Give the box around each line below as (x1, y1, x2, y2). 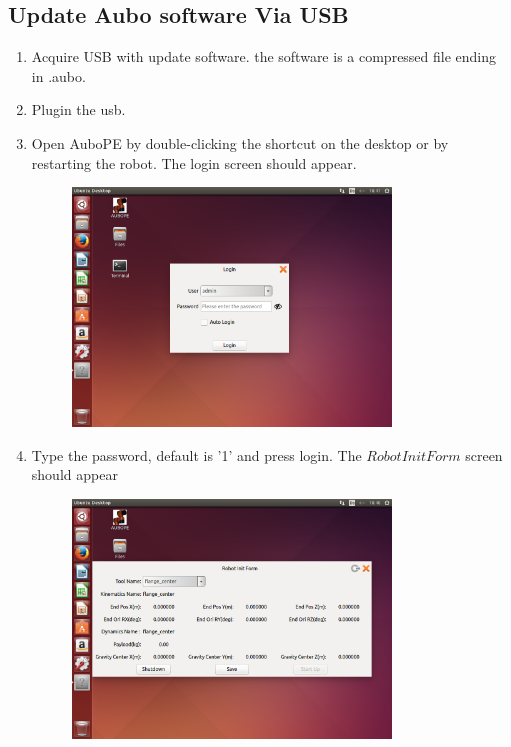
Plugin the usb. (31, 99, 126, 120)
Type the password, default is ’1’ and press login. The (31, 444, 362, 465)
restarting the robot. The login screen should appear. (31, 152, 357, 173)
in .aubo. (31, 65, 86, 86)
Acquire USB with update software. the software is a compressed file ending (31, 46, 497, 67)
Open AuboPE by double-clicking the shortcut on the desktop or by (31, 132, 449, 153)
